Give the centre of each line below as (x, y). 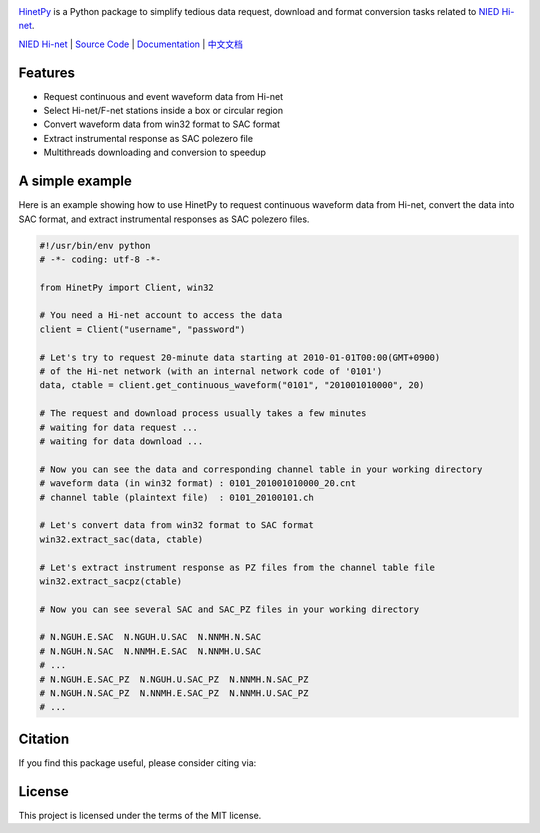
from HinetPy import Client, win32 (126, 287)
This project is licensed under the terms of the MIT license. (140, 815)
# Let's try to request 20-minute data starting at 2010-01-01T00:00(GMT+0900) (240, 357)
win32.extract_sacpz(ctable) (111, 581)
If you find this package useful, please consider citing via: (137, 762)
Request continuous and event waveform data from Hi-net (163, 96)
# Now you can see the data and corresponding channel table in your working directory (261, 469)
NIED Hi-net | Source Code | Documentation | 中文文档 (131, 44)
